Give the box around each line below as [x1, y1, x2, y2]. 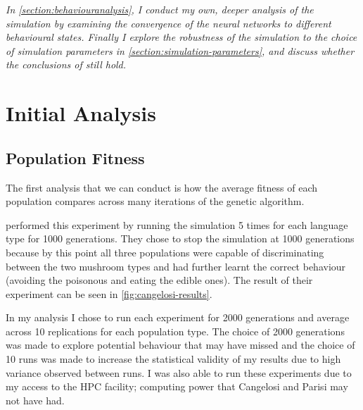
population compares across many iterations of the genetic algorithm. [6, 194, 305, 209]
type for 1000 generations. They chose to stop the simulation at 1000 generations [6, 231, 355, 246]
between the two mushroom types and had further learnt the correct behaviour [6, 259, 346, 273]
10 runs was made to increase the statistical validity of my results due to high [6, 352, 341, 366]
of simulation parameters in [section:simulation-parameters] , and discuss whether [6, 43, 355, 58]
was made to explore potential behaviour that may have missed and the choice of [6, 337, 355, 352]
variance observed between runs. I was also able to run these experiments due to [6, 365, 352, 380]
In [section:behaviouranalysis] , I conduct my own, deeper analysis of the [6, 2, 314, 16]
